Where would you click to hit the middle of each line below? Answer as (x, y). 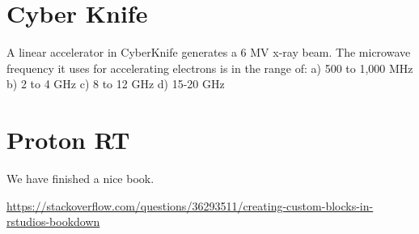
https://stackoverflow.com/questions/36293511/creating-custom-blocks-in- (190, 205)
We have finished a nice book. (80, 179)
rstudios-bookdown (53, 221)
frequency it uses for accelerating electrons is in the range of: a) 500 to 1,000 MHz (210, 68)
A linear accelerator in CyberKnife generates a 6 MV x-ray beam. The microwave (209, 52)
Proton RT (68, 140)
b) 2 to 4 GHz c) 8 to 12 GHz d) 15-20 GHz (116, 84)
